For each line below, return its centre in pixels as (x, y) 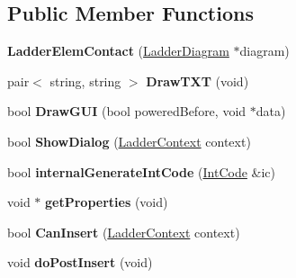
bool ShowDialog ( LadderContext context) (129, 141)
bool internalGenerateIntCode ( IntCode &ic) (141, 171)
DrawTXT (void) (197, 81)
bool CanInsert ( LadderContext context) (124, 232)
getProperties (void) (107, 202)
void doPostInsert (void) (80, 262)
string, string (85, 81)
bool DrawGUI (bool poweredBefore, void (127, 111)
